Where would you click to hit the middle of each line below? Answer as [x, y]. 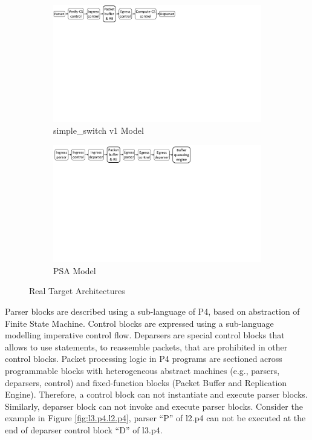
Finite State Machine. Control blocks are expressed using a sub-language [139, 323]
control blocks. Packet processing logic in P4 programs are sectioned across [144, 359]
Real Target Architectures [77, 291]
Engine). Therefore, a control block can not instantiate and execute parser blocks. [156, 394]
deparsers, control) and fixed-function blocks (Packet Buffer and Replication [146, 382]
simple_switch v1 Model [99, 130]
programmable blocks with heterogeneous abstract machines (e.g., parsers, [142, 370]
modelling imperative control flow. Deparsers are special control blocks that [145, 335]
